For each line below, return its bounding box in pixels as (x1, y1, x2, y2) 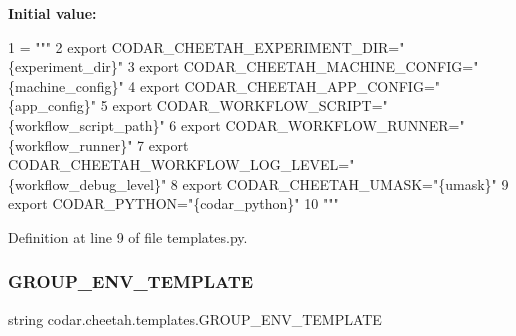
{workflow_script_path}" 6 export (8, 114, 221, 135)
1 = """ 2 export (8, 36, 107, 57)
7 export (137, 134, 189, 155)
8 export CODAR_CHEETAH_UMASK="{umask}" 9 (170, 173, 509, 194)
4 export (128, 75, 180, 96)
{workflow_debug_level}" (8, 173, 167, 194)
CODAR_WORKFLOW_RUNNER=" (225, 114, 465, 135)
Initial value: (8, 3, 97, 23)
